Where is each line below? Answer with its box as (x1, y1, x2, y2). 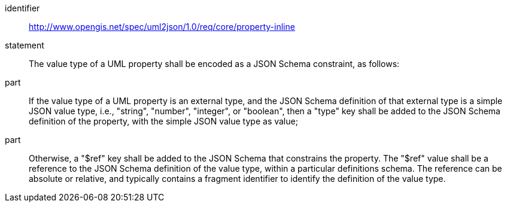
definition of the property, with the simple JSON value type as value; (29, 116, 298, 126)
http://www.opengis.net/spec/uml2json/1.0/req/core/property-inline (29, 22, 295, 32)
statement (5, 40, 44, 50)
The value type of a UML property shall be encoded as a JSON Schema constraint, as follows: (29, 59, 400, 69)
